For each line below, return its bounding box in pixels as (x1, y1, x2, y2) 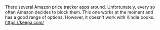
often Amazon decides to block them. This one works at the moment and (5, 9, 153, 15)
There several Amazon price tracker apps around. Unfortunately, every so (5, 4, 156, 10)
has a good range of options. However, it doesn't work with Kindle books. (5, 15, 155, 20)
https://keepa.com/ (5, 19, 44, 25)
